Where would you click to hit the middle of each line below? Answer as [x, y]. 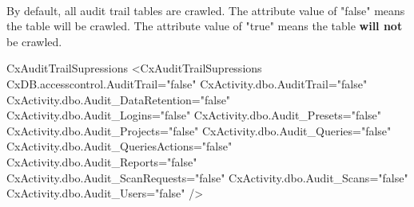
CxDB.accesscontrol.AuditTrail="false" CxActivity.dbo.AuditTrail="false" [187, 83]
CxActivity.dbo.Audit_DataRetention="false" [119, 99]
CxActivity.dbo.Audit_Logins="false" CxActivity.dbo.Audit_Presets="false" [194, 115]
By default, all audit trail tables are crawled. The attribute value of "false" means [206, 10]
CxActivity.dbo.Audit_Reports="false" [102, 161]
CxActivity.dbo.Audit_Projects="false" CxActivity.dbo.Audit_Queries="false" [199, 130]
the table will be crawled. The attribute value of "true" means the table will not [205, 26]
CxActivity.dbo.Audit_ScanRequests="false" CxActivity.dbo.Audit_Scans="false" [207, 177]
